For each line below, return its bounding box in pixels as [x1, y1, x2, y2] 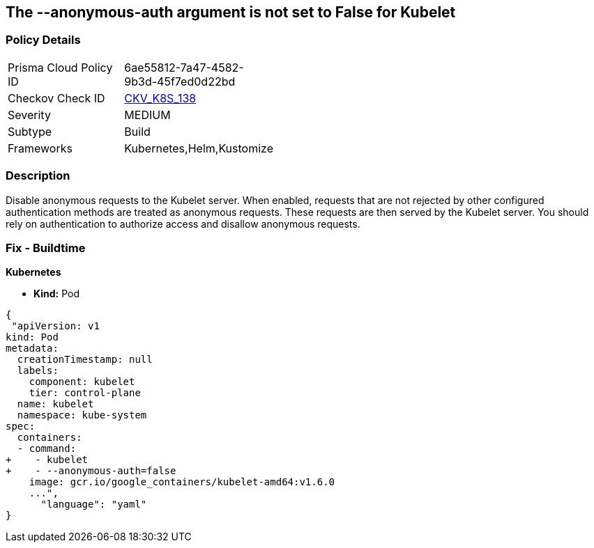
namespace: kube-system [17, 409, 147, 421]
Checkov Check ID [8, 91, 105, 105]
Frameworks [8, 141, 73, 155]
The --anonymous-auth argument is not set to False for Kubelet [6, 3, 456, 21]
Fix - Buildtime [6, 240, 86, 255]
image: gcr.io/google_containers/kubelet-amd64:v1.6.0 [29, 476, 335, 488]
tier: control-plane [29, 387, 141, 399]
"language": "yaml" [40, 499, 147, 510]
